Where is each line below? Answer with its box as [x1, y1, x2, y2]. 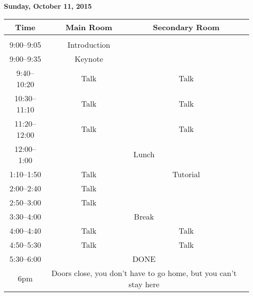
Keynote [74, 53, 103, 64]
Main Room [65, 21, 112, 33]
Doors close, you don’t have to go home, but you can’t [51, 267, 237, 278]
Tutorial [172, 168, 200, 180]
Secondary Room [153, 21, 220, 33]
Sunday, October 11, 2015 [4, 1, 92, 11]
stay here [128, 278, 160, 290]
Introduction [67, 38, 110, 50]
